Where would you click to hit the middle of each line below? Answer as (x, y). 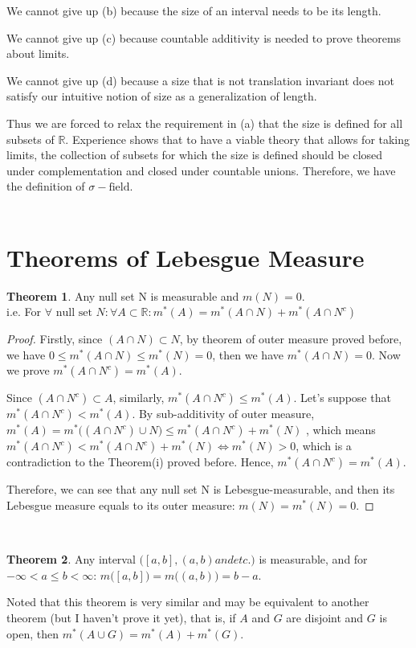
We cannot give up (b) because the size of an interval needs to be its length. (194, 10)
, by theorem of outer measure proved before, (291, 339)
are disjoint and (325, 617)
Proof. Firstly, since (55, 339)
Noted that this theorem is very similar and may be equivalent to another (188, 602)
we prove (28, 370)
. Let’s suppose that (342, 398)
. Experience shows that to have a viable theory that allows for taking (238, 139)
